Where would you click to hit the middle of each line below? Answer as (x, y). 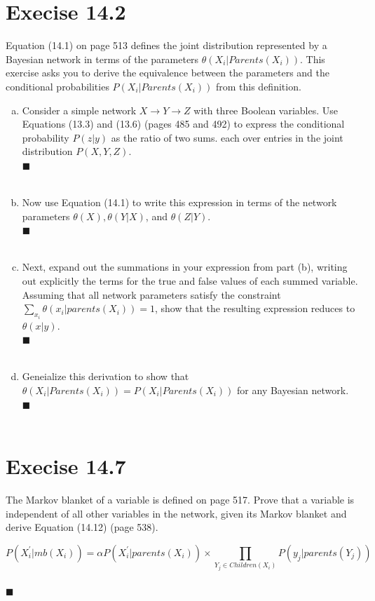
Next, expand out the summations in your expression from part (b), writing (185, 267)
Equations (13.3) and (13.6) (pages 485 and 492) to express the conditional (183, 124)
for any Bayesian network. (293, 390)
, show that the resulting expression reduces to (255, 308)
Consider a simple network (79, 110)
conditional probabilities (57, 86)
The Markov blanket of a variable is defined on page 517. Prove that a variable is (180, 499)
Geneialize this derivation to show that (105, 376)
